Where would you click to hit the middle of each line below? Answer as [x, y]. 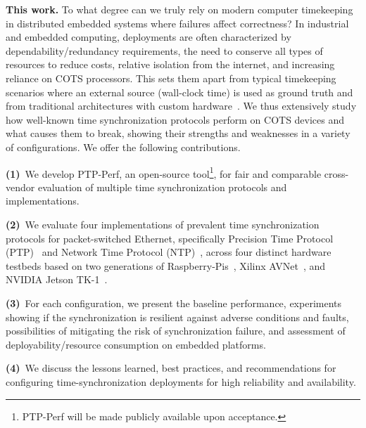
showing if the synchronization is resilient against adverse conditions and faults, [177, 317]
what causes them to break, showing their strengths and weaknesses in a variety [178, 133]
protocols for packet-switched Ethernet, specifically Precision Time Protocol [170, 238]
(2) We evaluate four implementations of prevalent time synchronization [163, 224]
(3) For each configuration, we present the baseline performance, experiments [174, 303]
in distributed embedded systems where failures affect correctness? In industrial [177, 23]
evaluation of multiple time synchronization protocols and [162, 187]
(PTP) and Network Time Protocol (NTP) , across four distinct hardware [169, 252]
